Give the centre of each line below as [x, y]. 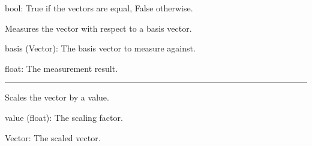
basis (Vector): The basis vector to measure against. [100, 48]
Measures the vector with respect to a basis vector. [98, 28]
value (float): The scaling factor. [64, 117]
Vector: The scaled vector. [53, 137]
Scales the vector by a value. [57, 97]
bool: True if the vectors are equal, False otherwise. [99, 8]
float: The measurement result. [61, 68]
